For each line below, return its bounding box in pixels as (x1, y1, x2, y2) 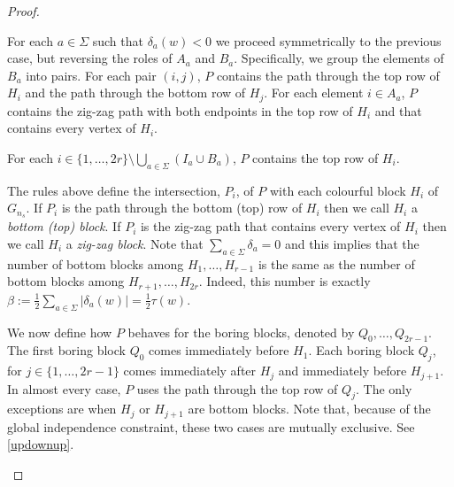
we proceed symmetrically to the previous (215, 31, 442, 50)
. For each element (264, 83, 364, 102)
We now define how (7, 322, 112, 341)
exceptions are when (7, 399, 117, 418)
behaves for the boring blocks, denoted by (127, 322, 355, 341)
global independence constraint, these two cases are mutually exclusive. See (7, 417, 415, 436)
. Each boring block (308, 341, 415, 359)
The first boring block (7, 341, 126, 359)
